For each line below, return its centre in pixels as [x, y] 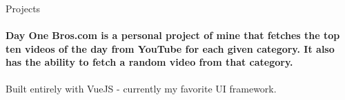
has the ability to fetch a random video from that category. [149, 62]
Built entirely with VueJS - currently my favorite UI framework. [141, 88]
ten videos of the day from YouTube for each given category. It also [170, 48]
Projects [23, 8]
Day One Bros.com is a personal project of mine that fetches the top [173, 35]
